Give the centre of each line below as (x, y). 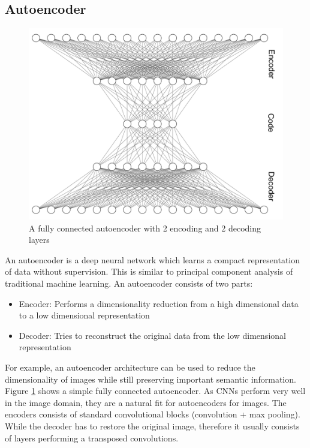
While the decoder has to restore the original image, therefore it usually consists (152, 426)
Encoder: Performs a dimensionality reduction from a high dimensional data (159, 303)
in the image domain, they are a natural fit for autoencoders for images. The (146, 402)
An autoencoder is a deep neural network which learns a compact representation (152, 259)
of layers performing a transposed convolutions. (92, 438)
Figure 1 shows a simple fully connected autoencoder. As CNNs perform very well (155, 391)
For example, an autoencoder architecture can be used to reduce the (130, 367)
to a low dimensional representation (84, 315)
